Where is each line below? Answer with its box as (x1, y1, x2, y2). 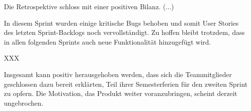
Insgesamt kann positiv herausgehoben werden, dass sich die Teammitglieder (4, 69, 232, 79)
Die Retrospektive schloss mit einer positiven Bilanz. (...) (4, 1, 174, 11)
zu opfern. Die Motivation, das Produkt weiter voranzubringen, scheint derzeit (4, 88, 237, 98)
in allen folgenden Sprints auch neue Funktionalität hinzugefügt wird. (4, 36, 211, 47)
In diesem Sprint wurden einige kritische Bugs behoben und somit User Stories (4, 17, 239, 28)
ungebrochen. (4, 97, 43, 108)
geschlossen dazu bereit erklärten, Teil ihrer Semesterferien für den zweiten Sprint (4, 79, 248, 89)
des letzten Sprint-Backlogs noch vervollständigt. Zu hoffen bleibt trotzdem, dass (4, 27, 245, 37)
